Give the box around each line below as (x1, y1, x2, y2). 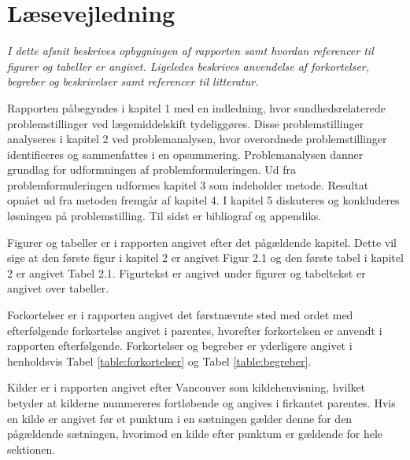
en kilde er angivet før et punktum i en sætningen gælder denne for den (7, 410, 353, 426)
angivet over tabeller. (7, 280, 109, 296)
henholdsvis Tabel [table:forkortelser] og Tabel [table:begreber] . (7, 352, 312, 369)
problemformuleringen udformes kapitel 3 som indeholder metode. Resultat (7, 176, 369, 193)
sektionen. (7, 440, 56, 457)
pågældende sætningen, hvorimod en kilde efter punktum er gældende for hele (7, 425, 383, 442)
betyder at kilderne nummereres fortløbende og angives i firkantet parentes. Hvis (7, 395, 396, 410)
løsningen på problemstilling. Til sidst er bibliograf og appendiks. (7, 208, 322, 224)
